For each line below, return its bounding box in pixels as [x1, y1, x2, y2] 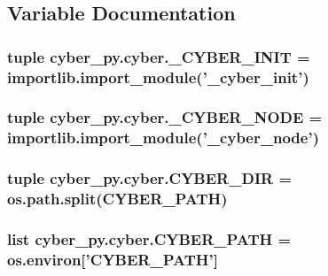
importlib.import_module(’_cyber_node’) [7, 126, 319, 149]
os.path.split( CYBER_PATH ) [7, 188, 228, 210]
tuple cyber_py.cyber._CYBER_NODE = [7, 106, 323, 128]
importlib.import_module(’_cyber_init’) [7, 65, 309, 88]
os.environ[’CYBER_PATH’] [7, 248, 218, 270]
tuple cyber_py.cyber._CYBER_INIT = [7, 45, 310, 67]
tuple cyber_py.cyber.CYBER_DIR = [7, 167, 293, 189]
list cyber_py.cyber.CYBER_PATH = [7, 228, 292, 249]
